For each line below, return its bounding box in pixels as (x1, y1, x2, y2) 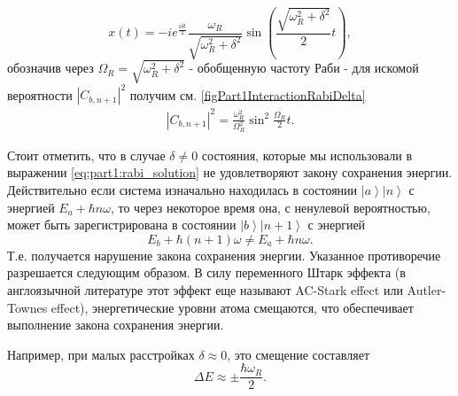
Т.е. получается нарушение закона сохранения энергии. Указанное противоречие (7, 245, 441, 264)
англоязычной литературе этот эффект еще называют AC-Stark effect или (7, 281, 403, 299)
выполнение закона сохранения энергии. (7, 315, 224, 334)
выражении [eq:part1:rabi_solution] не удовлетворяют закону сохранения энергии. (7, 163, 453, 182)
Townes (7, 298, 48, 316)
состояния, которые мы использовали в (201, 145, 413, 164)
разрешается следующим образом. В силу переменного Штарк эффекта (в (7, 263, 406, 282)
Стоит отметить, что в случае (7, 145, 166, 164)
